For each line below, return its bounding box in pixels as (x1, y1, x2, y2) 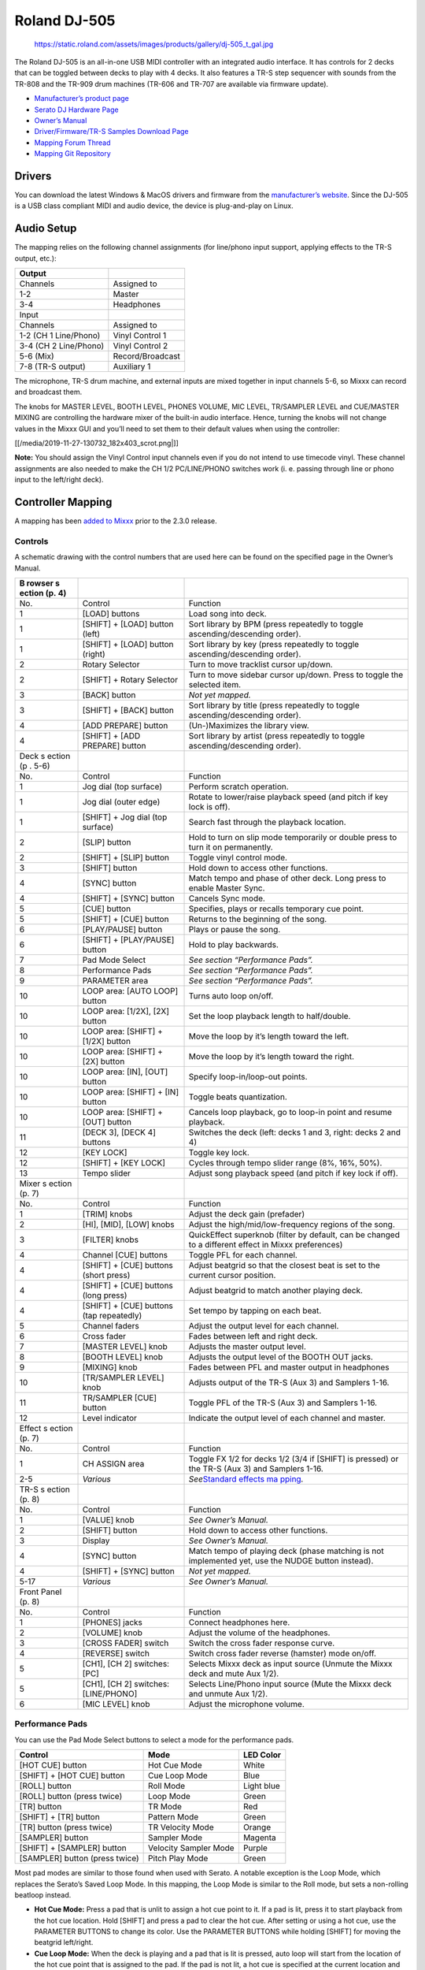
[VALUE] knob (82, 1515, 135, 1525)
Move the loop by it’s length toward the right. (188, 1051, 354, 1061)
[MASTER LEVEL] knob (82, 1341, 168, 1351)
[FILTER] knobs (82, 1234, 139, 1245)
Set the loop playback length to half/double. (188, 1011, 351, 1021)
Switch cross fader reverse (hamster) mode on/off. (188, 1648, 377, 1659)
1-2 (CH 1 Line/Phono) (19, 330, 101, 341)
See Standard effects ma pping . (188, 1474, 304, 1485)
